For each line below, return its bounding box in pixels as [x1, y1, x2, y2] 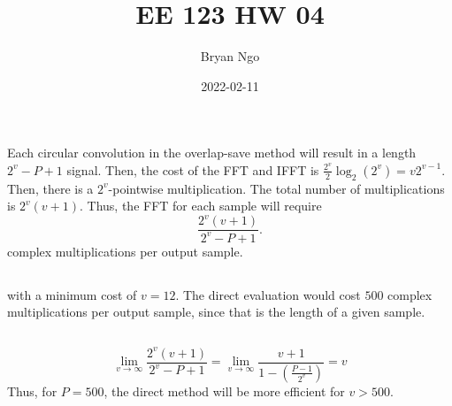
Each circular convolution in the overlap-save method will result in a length [7, 143, 417, 162]
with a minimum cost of [7, 285, 137, 303]
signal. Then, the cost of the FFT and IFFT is [66, 160, 319, 179]
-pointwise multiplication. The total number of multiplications [108, 179, 445, 197]
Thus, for [7, 381, 57, 400]
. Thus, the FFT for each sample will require [80, 196, 322, 215]
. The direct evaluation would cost [175, 285, 361, 303]
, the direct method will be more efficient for [103, 381, 345, 400]
